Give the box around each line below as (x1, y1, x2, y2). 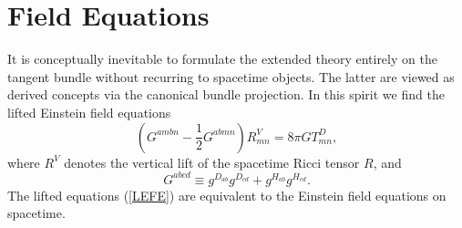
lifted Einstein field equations (7, 102, 171, 121)
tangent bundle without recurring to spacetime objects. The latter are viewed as (7, 67, 455, 86)
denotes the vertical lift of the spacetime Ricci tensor (64, 152, 360, 171)
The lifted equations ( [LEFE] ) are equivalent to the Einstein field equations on (7, 185, 447, 204)
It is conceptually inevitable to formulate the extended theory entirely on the (7, 49, 437, 68)
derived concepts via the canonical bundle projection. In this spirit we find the (7, 85, 445, 104)
